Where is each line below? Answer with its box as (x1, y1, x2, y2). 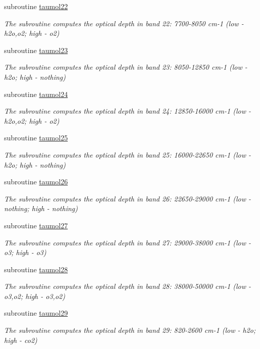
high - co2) (4, 334, 37, 345)
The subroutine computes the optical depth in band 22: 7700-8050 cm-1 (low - (4, 18, 244, 28)
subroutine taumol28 (4, 264, 68, 274)
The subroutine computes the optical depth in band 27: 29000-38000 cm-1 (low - (4, 237, 251, 247)
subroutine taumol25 (4, 132, 68, 143)
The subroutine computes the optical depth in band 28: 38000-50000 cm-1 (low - (4, 281, 251, 291)
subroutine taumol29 (4, 308, 68, 318)
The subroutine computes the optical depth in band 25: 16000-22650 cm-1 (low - (4, 149, 251, 160)
